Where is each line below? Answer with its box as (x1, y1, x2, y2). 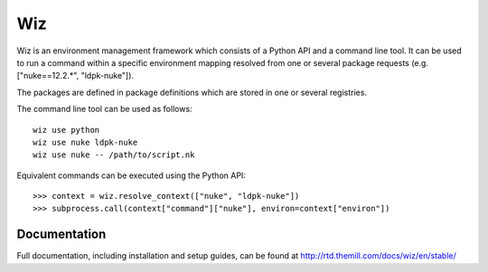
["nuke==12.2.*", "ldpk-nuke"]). (16, 70, 135, 81)
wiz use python (33, 125, 100, 135)
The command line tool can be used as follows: (16, 104, 193, 115)
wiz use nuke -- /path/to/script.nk (33, 150, 195, 160)
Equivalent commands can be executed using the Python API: (16, 170, 246, 181)
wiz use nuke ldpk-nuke (33, 136, 138, 147)
